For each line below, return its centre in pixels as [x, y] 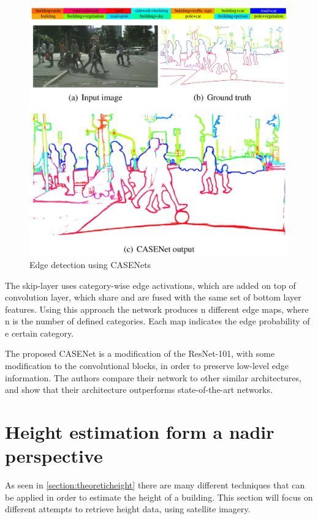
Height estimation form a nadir [140, 432]
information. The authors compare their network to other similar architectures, [153, 377]
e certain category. [40, 333]
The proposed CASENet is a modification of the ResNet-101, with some [140, 353]
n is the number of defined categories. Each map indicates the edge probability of [157, 321]
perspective [54, 456]
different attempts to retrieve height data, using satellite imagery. [128, 509]
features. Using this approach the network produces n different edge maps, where [157, 309]
